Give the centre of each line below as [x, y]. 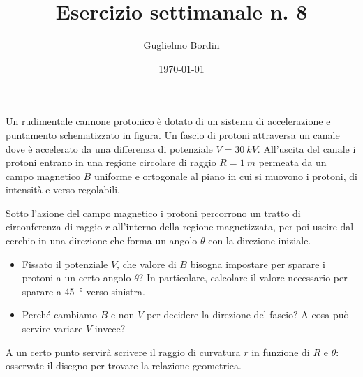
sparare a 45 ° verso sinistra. [83, 291]
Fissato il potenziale [65, 264]
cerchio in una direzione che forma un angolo [102, 241]
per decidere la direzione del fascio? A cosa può [247, 315]
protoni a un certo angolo [76, 278]
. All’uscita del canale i [306, 148]
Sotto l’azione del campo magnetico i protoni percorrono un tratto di [153, 213]
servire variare [52, 328]
